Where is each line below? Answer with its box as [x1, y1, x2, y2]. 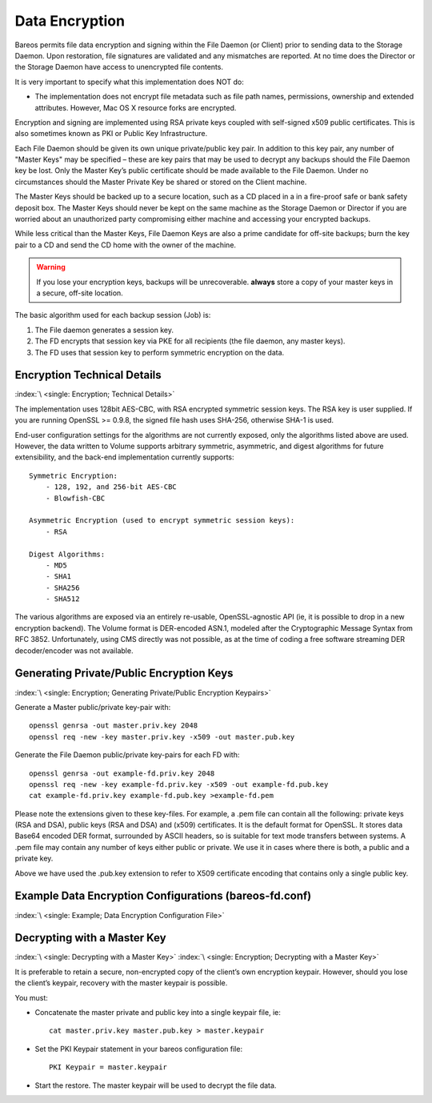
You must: [14, 993, 48, 1002]
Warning [36, 263, 66, 272]
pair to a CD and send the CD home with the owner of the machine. [14, 240, 236, 250]
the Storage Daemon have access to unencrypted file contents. [14, 62, 224, 72]
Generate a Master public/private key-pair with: [14, 702, 171, 712]
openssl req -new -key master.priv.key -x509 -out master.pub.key [29, 732, 295, 741]
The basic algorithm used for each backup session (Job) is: [14, 311, 211, 320]
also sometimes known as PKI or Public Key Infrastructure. [14, 129, 208, 138]
